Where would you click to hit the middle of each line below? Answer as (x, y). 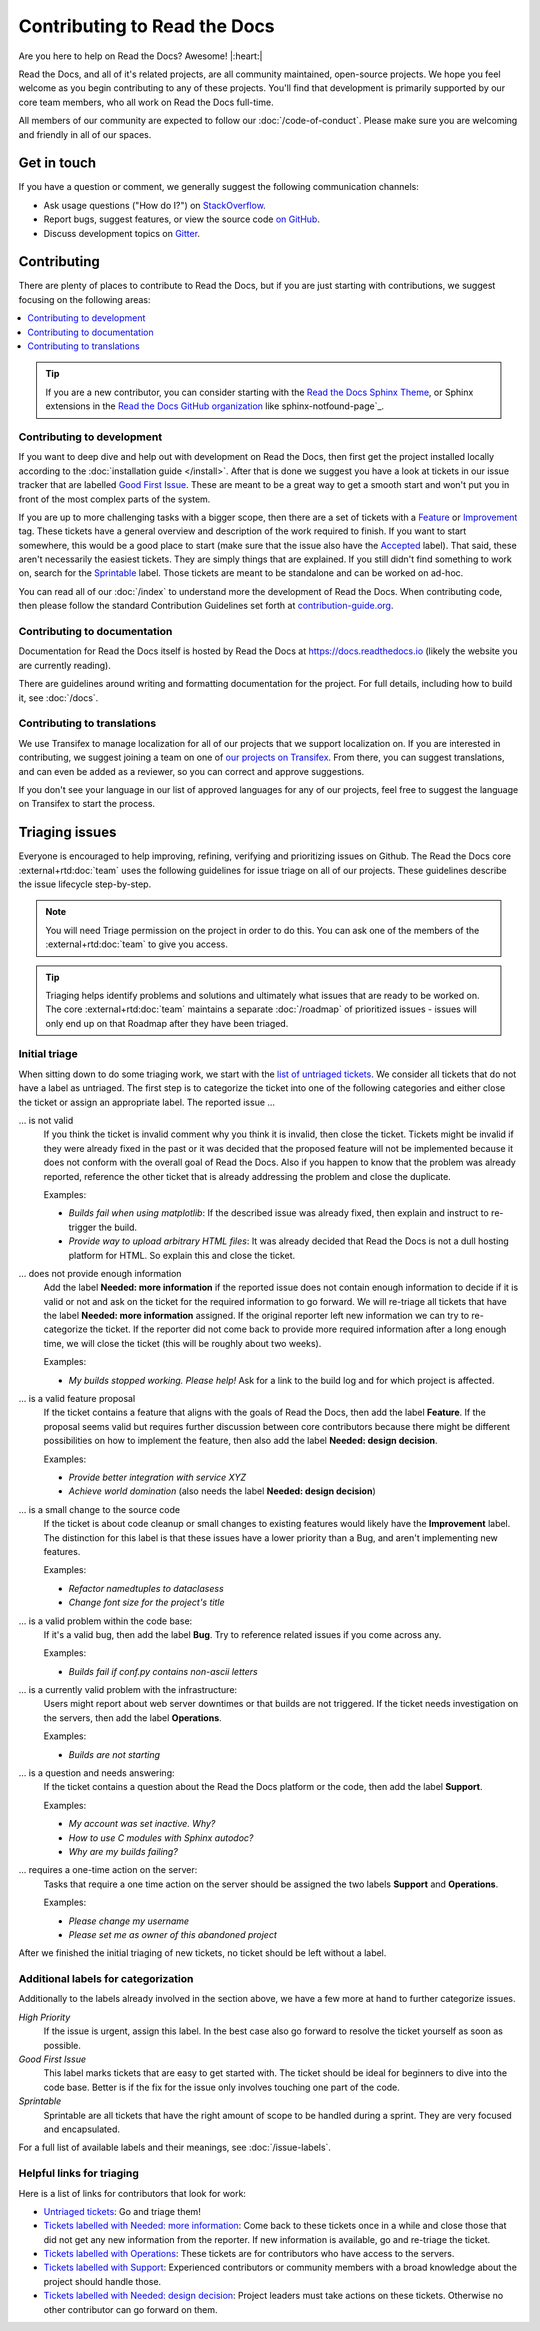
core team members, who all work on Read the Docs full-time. (146, 102)
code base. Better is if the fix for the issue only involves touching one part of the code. (221, 2087)
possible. (62, 2045)
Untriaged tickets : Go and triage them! (122, 2211)
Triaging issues (67, 832)
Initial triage (48, 1054)
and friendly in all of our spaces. (85, 134)
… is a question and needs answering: (96, 1773)
